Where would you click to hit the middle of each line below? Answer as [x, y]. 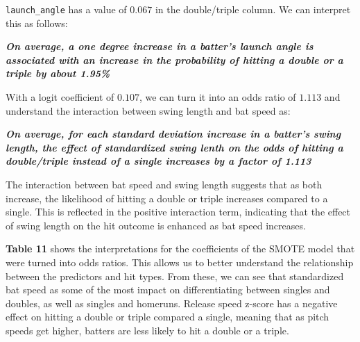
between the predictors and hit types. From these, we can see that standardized [175, 276]
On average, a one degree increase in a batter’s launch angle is [160, 46]
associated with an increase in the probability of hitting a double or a [174, 59]
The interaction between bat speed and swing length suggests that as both [164, 184]
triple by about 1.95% [58, 73]
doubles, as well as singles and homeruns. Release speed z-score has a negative [172, 303]
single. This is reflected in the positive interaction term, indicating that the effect [178, 212]
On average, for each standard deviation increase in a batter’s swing [173, 134]
